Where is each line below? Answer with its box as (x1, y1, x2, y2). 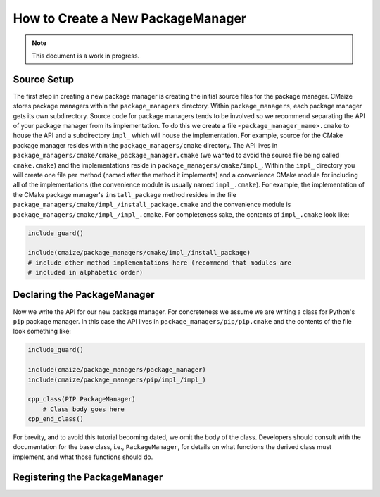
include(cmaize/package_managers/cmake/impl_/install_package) (27, 249, 251, 257)
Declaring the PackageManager (13, 289, 155, 301)
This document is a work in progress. (32, 51, 140, 60)
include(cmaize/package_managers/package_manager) (27, 366, 207, 374)
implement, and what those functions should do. (13, 453, 153, 461)
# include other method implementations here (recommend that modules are (27, 258, 292, 267)
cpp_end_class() (27, 415, 84, 423)
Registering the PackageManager (13, 471, 163, 483)
